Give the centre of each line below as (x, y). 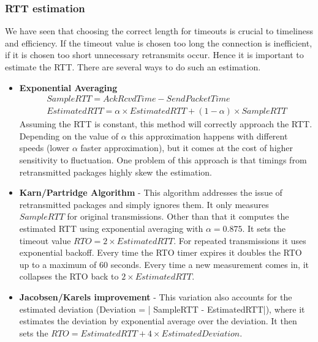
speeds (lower (44, 148)
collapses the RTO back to (69, 276)
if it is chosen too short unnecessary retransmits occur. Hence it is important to (154, 55)
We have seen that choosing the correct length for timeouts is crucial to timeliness (159, 31)
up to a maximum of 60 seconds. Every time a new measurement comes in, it (164, 264)
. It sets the (264, 228)
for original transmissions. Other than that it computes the (178, 216)
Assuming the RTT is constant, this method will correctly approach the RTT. (166, 124)
